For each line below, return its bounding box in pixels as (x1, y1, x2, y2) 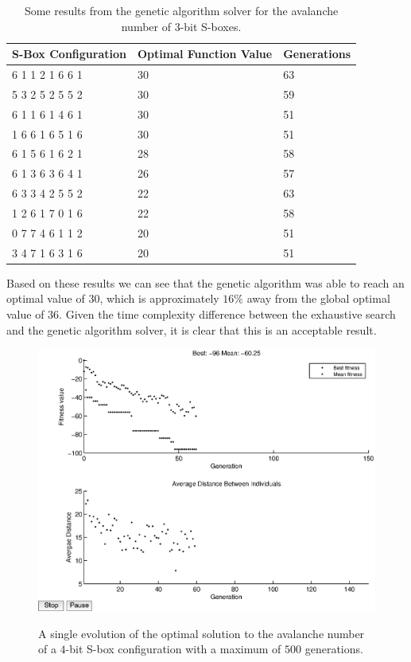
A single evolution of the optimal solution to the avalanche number (38, 625, 365, 641)
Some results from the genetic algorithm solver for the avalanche (24, 2, 339, 18)
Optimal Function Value (137, 45, 273, 62)
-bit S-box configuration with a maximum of (65, 640, 281, 657)
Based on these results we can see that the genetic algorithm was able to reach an (6, 274, 405, 291)
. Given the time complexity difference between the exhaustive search (59, 305, 396, 322)
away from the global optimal (246, 290, 390, 307)
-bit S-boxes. (180, 18, 242, 34)
